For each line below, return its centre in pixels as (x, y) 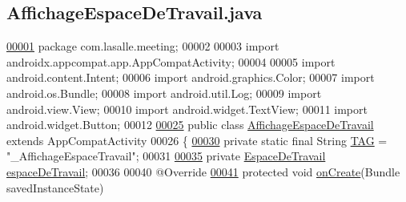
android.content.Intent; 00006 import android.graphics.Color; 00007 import (191, 77)
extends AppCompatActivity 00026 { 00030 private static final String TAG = (197, 140)
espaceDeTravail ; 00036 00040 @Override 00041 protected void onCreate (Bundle (203, 171)
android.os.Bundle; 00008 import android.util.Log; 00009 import (164, 93)
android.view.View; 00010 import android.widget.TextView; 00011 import (187, 109)
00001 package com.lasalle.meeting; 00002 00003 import (143, 46)
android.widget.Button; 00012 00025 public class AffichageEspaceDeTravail (190, 125)
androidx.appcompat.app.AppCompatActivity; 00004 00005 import (171, 61)
